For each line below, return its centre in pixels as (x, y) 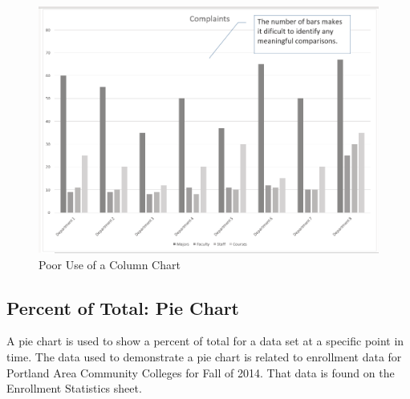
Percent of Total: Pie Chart (123, 307)
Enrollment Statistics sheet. (74, 388)
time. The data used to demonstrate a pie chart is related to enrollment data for (204, 357)
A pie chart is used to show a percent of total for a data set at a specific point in (205, 341)
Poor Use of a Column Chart (110, 264)
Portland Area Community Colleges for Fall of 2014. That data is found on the (201, 372)
